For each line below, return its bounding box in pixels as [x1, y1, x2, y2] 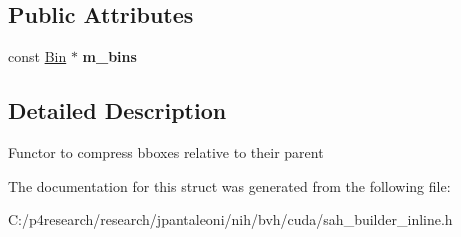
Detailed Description [8, 95, 227, 126]
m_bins [82, 46, 137, 67]
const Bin [8, 46, 67, 67]
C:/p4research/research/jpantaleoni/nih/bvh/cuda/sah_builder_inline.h [8, 209, 453, 230]
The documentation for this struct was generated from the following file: [8, 175, 451, 196]
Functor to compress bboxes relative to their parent [8, 142, 324, 162]
